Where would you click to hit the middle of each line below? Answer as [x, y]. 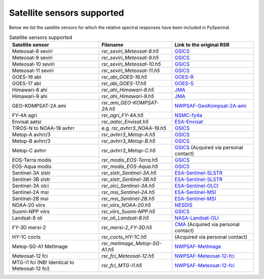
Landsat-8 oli [27, 218]
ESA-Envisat [188, 122]
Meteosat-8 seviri [33, 51]
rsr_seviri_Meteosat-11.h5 [131, 71]
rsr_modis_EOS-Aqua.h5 [130, 167]
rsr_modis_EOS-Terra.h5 [130, 160]
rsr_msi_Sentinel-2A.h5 [128, 192]
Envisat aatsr [27, 122]
